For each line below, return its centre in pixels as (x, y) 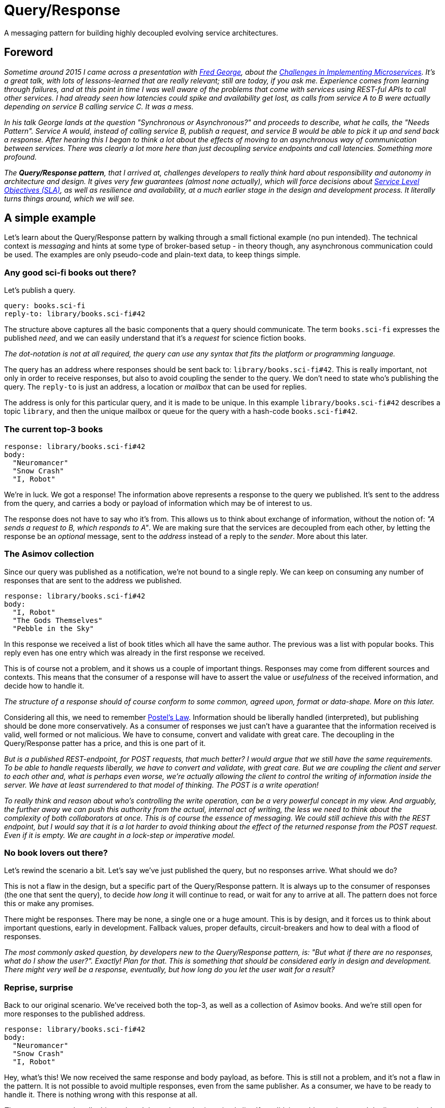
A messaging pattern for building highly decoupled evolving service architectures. (141, 33)
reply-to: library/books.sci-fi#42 (75, 314)
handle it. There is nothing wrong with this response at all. (101, 1095)
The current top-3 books (54, 429)
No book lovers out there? (56, 853)
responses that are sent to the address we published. (93, 580)
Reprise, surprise (39, 987)
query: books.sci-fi (45, 306)
